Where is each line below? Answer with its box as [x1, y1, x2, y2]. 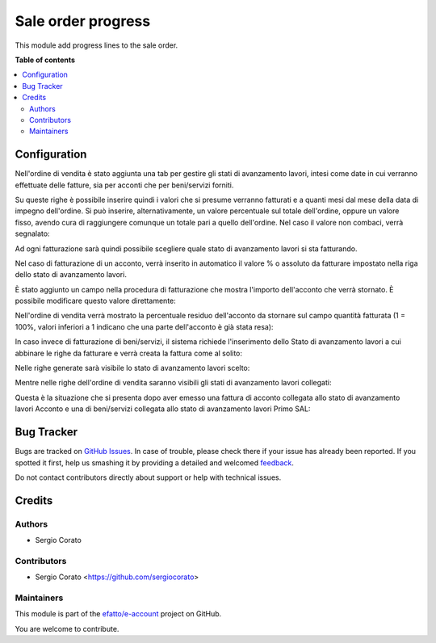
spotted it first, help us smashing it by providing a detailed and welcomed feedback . [15, 457, 295, 468]
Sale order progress [15, 12, 151, 30]
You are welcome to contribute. [15, 624, 119, 633]
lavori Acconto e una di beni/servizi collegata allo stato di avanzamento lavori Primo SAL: [15, 404, 311, 414]
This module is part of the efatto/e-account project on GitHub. [15, 609, 222, 619]
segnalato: [15, 229, 50, 238]
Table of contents [15, 55, 76, 65]
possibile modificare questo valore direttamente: [15, 296, 177, 306]
